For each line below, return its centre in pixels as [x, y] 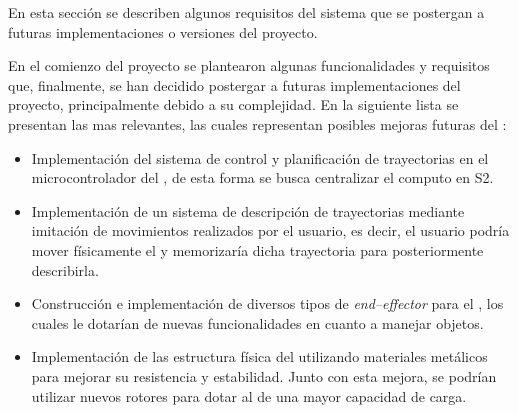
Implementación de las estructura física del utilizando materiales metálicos [259, 356]
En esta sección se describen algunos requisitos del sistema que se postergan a [246, 12]
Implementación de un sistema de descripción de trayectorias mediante [248, 210]
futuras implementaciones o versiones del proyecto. [163, 31]
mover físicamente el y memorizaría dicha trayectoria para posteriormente [257, 249]
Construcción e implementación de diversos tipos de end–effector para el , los [267, 303]
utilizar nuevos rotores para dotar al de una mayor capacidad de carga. [249, 395]
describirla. [65, 269]
